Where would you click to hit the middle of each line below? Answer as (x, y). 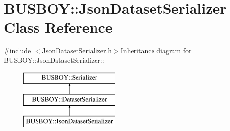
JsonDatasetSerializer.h (77, 50)
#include (18, 50)
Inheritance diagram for (156, 50)
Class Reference (58, 27)
